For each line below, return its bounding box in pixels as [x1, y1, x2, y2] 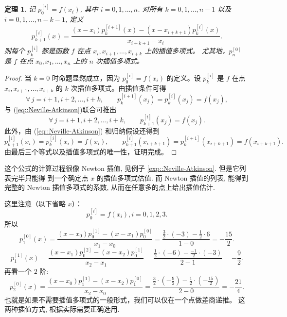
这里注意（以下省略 [4, 198, 66, 208]
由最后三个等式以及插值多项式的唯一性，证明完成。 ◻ [4, 147, 177, 157]
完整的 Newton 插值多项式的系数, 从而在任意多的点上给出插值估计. [4, 182, 215, 192]
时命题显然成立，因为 [52, 73, 120, 83]
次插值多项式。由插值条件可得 [71, 83, 166, 93]
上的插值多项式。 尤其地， [144, 46, 229, 56]
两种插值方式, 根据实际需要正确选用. [4, 304, 120, 314]
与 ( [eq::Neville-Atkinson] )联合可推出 [4, 104, 117, 114]
